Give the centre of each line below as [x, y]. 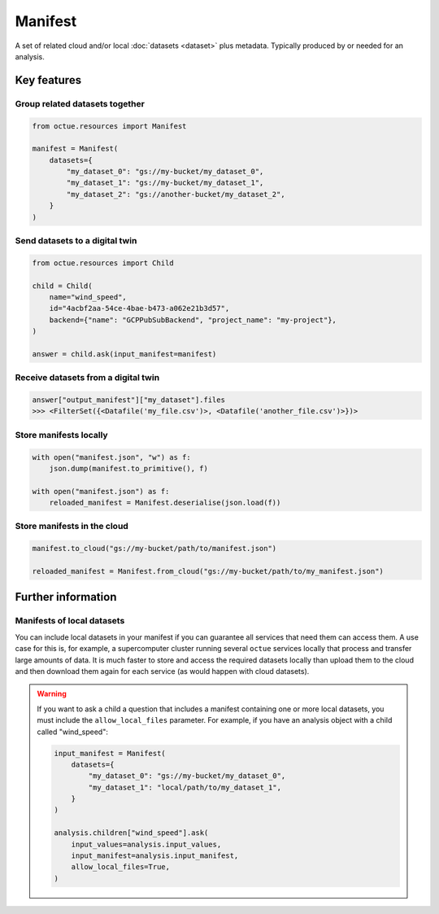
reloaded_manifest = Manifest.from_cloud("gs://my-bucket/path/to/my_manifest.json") [208, 571]
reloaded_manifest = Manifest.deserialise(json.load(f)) [165, 503]
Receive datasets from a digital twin [87, 378]
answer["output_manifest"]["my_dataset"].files [128, 400]
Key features [48, 80]
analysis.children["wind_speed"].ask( [131, 833]
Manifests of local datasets [70, 621]
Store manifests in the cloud [72, 527]
